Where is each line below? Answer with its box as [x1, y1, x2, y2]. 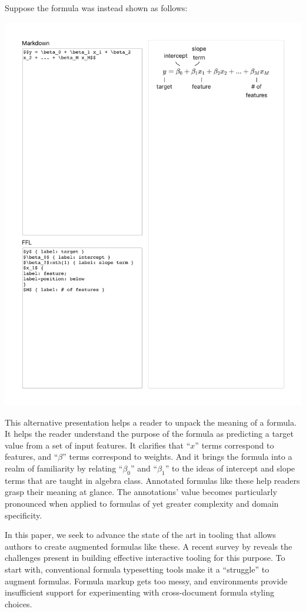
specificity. [5, 509, 42, 521]
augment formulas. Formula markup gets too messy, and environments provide [5, 574, 288, 587]
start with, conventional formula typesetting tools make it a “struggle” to [5, 563, 270, 575]
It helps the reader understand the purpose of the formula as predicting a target [5, 427, 294, 440]
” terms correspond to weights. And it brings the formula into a [62, 450, 292, 463]
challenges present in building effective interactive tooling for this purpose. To [5, 551, 285, 564]
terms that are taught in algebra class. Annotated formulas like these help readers [5, 474, 300, 486]
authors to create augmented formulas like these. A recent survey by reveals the [5, 540, 292, 552]
